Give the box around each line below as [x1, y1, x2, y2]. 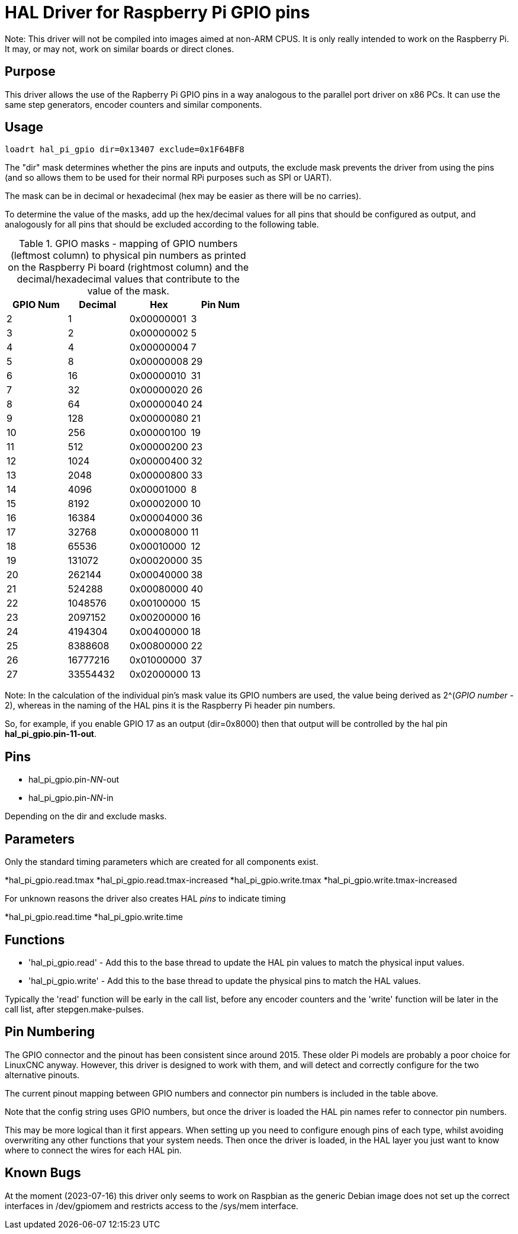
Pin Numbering [5, 1024, 95, 1040]
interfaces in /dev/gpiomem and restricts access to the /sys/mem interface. [5, 1200, 298, 1211]
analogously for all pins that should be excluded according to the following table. [5, 219, 319, 230]
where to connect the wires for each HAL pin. [5, 1145, 182, 1155]
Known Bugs [5, 1165, 81, 1181]
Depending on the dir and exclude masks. [5, 811, 167, 822]
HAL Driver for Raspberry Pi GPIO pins [5, 2, 310, 23]
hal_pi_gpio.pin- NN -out [28, 774, 120, 785]
